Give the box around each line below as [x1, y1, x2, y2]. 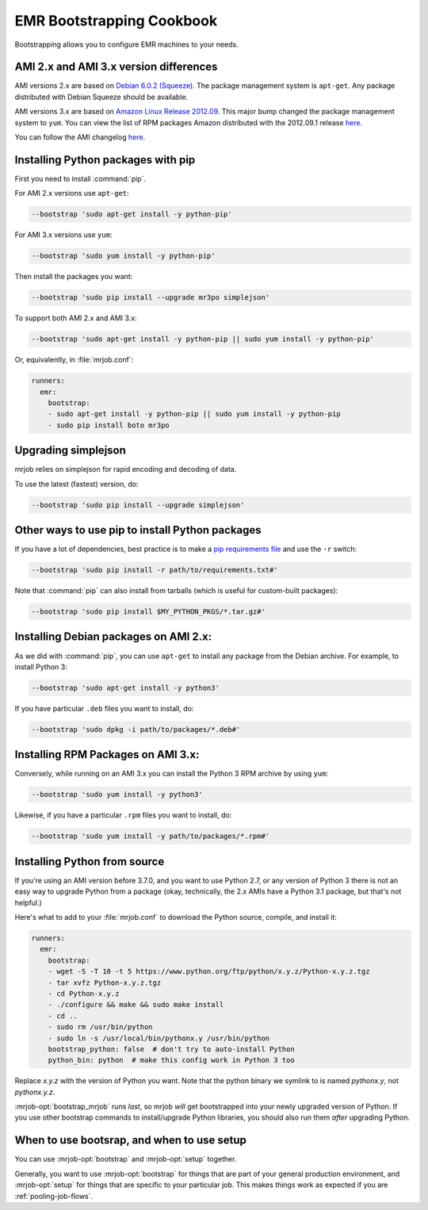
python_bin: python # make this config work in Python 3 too [48, 1055, 295, 1065]
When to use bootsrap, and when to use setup [14, 1134, 247, 1147]
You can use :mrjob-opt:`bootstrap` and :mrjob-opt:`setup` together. [14, 1154, 237, 1164]
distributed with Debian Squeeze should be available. [14, 92, 189, 101]
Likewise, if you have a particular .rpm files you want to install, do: [14, 810, 232, 820]
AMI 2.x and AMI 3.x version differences [14, 60, 218, 74]
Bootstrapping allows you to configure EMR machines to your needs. [14, 40, 239, 49]
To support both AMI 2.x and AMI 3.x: [14, 313, 138, 323]
